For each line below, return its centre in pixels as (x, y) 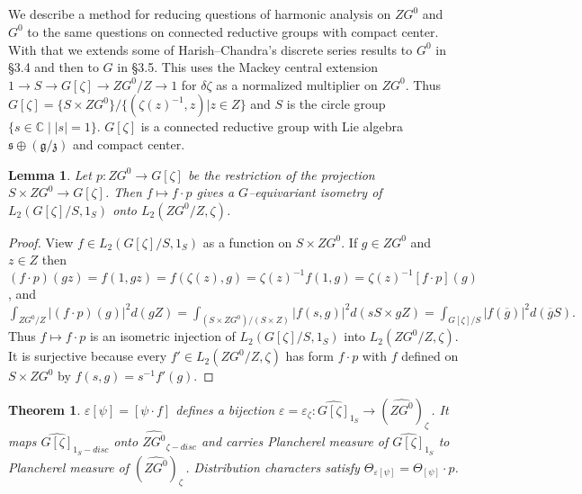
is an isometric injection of (162, 336)
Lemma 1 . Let (50, 174)
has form (310, 356)
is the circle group (336, 104)
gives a (215, 192)
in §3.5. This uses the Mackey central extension (248, 67)
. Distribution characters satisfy (273, 467)
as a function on (247, 242)
